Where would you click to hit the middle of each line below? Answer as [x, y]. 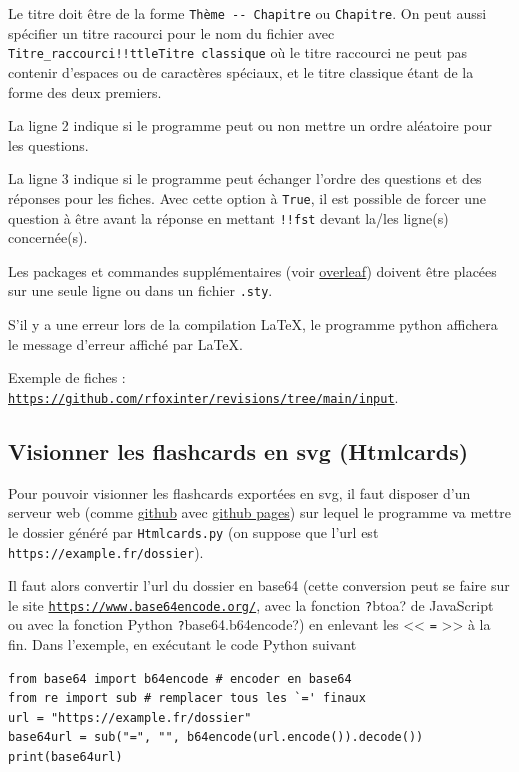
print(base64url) [65, 757]
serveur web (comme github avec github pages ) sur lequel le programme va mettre [259, 512]
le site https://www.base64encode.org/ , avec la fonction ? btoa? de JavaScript [251, 604]
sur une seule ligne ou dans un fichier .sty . [140, 290]
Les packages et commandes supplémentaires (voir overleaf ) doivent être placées [252, 270]
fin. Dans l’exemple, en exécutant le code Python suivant [182, 644]
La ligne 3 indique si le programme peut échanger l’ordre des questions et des [245, 178]
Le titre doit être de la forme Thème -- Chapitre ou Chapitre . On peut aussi [247, 13]
